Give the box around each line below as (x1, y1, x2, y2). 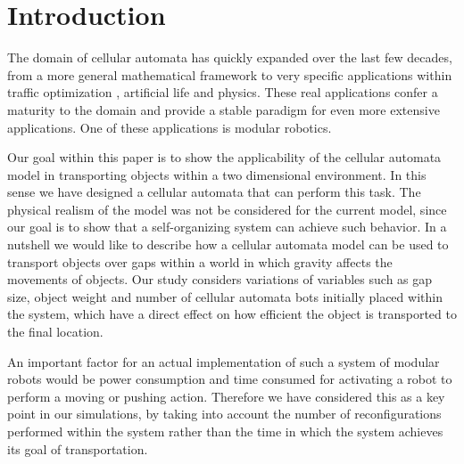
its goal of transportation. (7, 439, 148, 458)
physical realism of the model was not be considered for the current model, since (7, 199, 447, 218)
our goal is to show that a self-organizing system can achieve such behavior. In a (7, 217, 447, 236)
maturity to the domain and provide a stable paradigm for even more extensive (7, 100, 440, 118)
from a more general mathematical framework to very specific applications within (7, 65, 452, 84)
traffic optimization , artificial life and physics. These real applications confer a (7, 83, 438, 102)
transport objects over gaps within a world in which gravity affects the (7, 252, 393, 271)
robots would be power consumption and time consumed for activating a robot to (7, 370, 452, 388)
